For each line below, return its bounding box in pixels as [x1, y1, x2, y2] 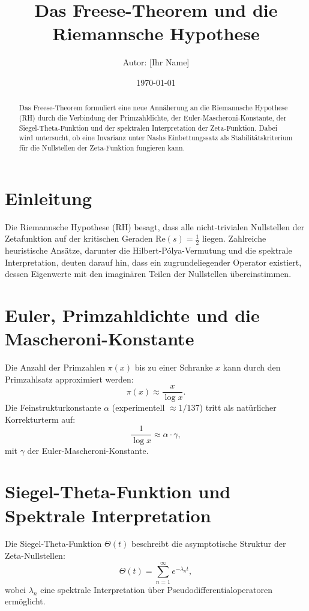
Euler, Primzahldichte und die [5, 302, 260, 327]
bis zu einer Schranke [134, 361, 213, 374]
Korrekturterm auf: [5, 413, 76, 425]
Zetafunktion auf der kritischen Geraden [5, 232, 153, 245]
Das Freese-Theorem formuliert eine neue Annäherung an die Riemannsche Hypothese [19, 103, 288, 113]
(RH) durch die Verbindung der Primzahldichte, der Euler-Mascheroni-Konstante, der [19, 112, 287, 122]
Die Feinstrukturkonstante [5, 401, 101, 414]
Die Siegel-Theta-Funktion [5, 537, 102, 550]
